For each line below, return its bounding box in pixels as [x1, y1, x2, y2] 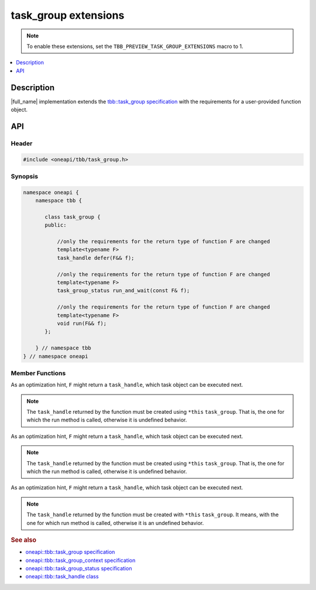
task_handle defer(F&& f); [57, 255, 135, 261]
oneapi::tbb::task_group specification [25, 548, 115, 555]
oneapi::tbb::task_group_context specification [25, 557, 136, 564]
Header [11, 139, 33, 147]
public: [44, 222, 67, 228]
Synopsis [11, 172, 38, 180]
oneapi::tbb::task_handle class [25, 573, 99, 580]
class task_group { [44, 214, 101, 220]
